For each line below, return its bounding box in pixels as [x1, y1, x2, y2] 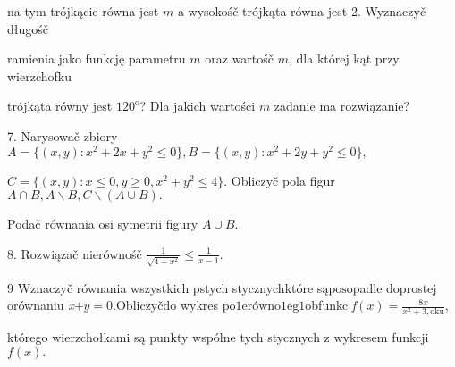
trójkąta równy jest [7, 96, 113, 115]
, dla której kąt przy [288, 49, 400, 68]
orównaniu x [7, 296, 74, 314]
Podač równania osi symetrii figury [7, 214, 198, 233]
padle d [352, 278, 393, 296]
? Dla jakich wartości [139, 96, 256, 115]
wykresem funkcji [333, 328, 429, 346]
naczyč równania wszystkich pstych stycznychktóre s [36, 278, 323, 296]
